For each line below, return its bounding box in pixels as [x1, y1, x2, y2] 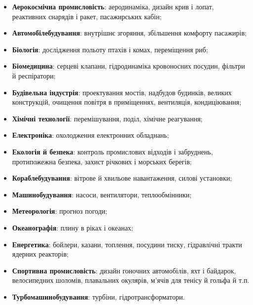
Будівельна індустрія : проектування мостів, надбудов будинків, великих [12, 87, 232, 97]
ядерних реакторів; [12, 249, 69, 259]
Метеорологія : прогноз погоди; [12, 206, 107, 216]
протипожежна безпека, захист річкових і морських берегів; [12, 156, 192, 166]
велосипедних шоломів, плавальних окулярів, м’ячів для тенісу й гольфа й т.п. [12, 275, 250, 285]
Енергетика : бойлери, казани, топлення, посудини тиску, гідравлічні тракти [12, 239, 242, 249]
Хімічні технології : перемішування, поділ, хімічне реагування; [12, 113, 203, 123]
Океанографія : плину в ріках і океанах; [12, 222, 133, 232]
